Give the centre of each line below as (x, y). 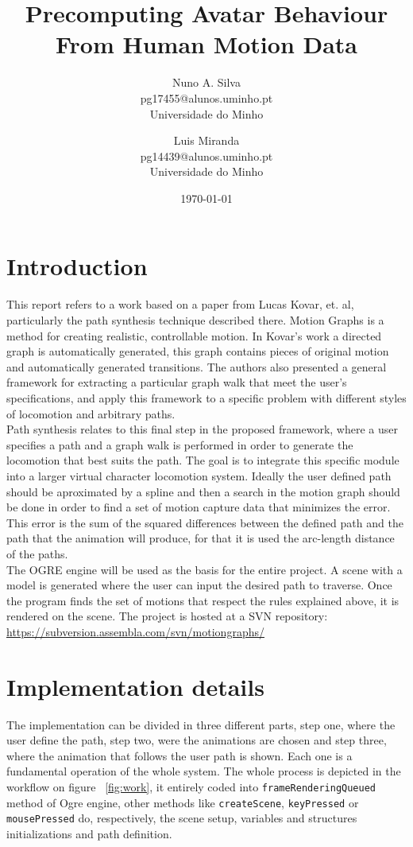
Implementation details (135, 686)
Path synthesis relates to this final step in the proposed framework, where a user (202, 429)
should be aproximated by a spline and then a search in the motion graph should (203, 491)
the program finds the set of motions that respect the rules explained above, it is (203, 600)
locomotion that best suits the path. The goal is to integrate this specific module (203, 460)
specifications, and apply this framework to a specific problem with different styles (206, 397)
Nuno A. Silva (206, 82)
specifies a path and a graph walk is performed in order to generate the (180, 444)
